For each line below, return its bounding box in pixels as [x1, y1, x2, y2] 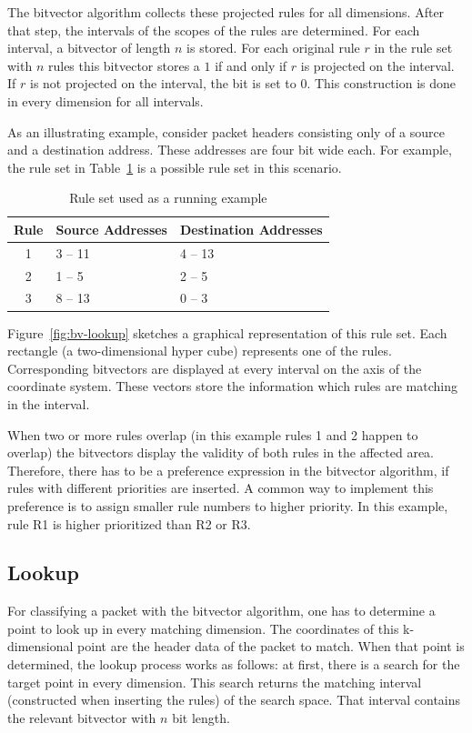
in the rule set [374, 38, 453, 57]
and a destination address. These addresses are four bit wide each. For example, [7, 140, 452, 159]
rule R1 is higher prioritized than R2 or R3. [7, 514, 251, 533]
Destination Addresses [179, 219, 323, 238]
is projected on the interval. [300, 55, 455, 75]
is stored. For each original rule [186, 38, 360, 57]
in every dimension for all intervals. [7, 91, 204, 110]
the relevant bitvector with [7, 708, 156, 727]
